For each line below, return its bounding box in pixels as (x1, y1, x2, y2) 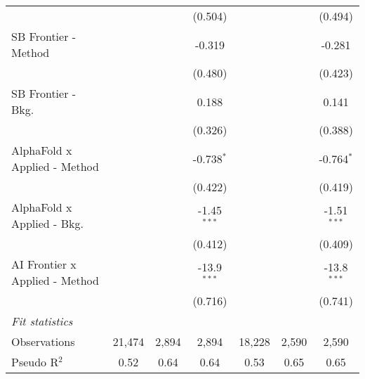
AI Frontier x (11, 256, 77, 272)
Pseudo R (11, 354, 59, 370)
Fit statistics (11, 313, 73, 329)
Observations (11, 333, 75, 349)
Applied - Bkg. (11, 215, 84, 231)
